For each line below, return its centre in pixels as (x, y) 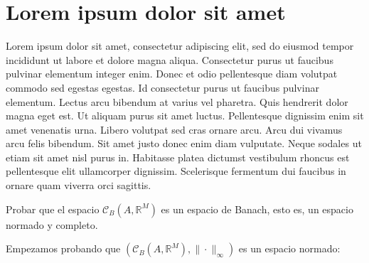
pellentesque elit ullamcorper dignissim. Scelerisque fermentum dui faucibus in (176, 171)
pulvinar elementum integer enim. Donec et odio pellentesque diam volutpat (172, 74)
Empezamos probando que (63, 248)
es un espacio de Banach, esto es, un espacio (257, 209)
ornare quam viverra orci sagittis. (79, 185)
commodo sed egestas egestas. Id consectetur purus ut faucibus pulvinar (162, 87)
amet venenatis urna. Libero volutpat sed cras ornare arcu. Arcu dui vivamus (174, 129)
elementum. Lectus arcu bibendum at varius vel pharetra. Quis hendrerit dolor (177, 101)
